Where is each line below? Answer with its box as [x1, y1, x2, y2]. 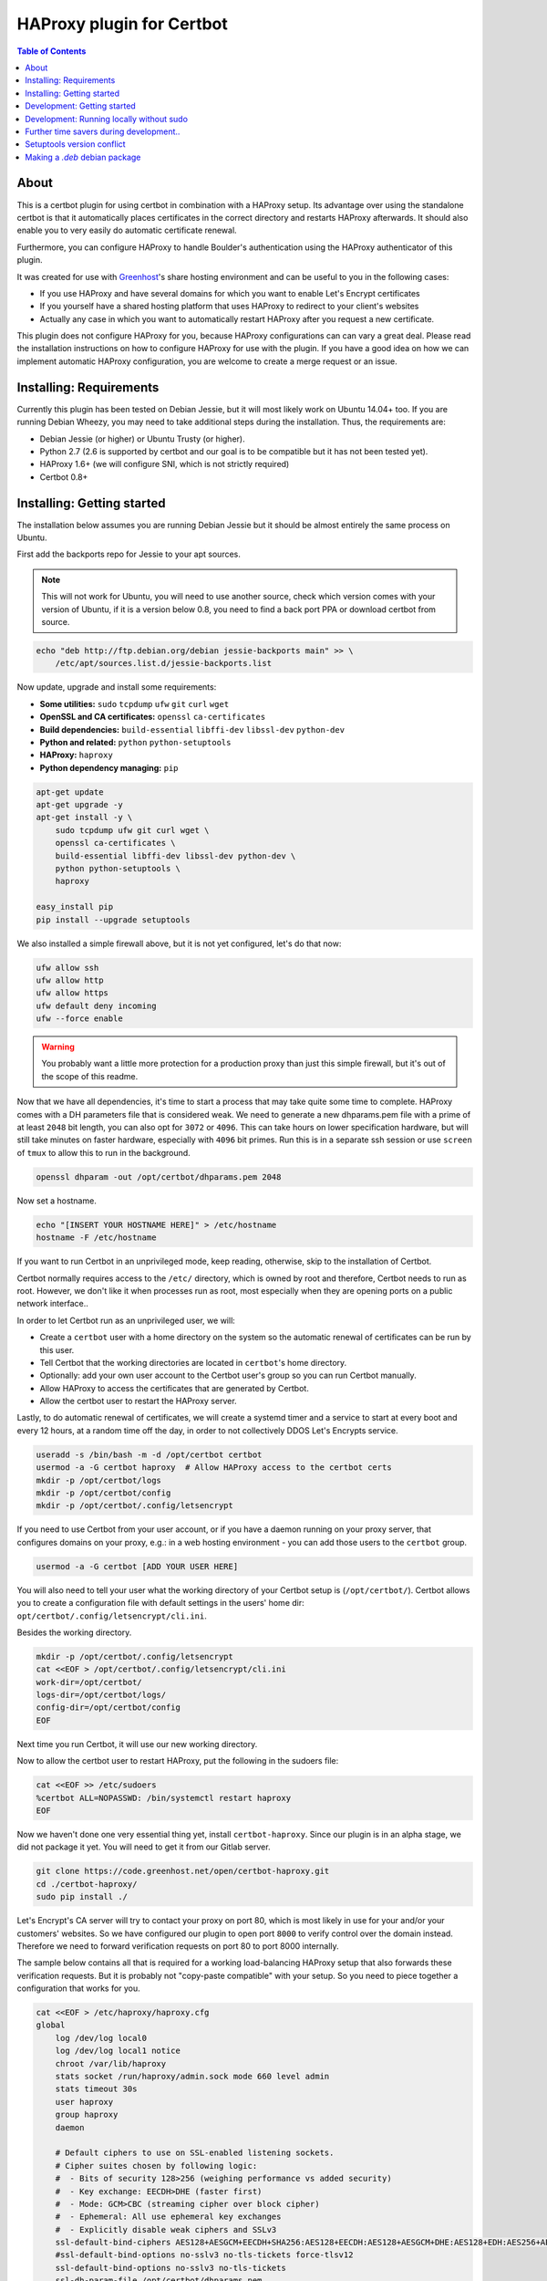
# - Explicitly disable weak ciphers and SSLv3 [55, 2224, 277, 2234]
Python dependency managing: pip [39, 762, 179, 773]
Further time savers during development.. [25, 126, 181, 137]
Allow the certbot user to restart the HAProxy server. [39, 1396, 237, 1407]
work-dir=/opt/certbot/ [36, 1677, 143, 1687]
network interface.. [16, 1298, 88, 1309]
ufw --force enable [36, 1014, 123, 1024]
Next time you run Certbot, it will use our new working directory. [16, 1738, 258, 1749]
